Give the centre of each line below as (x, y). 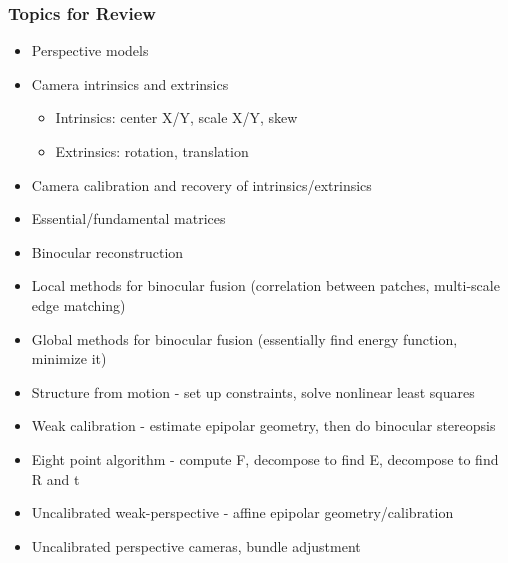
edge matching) (78, 304)
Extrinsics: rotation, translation (152, 151)
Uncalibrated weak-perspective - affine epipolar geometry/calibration (242, 512)
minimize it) (69, 358)
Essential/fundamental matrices (128, 218)
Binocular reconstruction (107, 251)
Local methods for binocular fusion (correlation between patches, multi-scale (265, 285)
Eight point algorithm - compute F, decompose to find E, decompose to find (265, 458)
